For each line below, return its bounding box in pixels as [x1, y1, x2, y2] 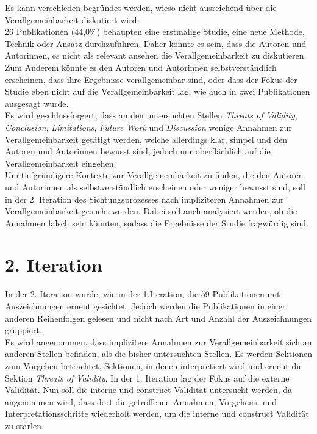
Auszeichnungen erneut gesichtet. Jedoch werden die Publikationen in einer [5, 300, 286, 312]
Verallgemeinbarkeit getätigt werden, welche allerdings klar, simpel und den [5, 132, 288, 145]
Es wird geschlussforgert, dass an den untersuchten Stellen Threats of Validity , [5, 109, 297, 121]
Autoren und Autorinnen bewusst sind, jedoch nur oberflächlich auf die [5, 145, 271, 157]
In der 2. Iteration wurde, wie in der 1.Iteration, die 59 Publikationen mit [5, 288, 280, 300]
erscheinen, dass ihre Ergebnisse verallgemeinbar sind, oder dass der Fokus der [5, 73, 297, 85]
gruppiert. [5, 324, 42, 336]
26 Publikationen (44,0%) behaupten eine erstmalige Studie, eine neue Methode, [5, 25, 305, 38]
